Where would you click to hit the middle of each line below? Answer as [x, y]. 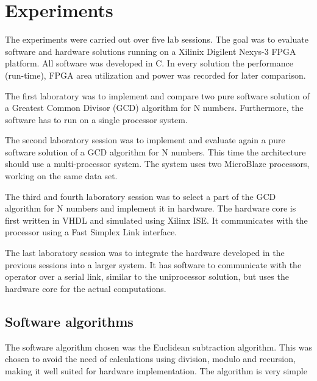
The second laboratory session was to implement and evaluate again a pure [145, 140]
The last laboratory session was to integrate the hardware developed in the [145, 253]
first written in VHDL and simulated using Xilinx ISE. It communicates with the [156, 220]
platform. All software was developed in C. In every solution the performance [149, 63]
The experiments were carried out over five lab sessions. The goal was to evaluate [157, 39]
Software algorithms [69, 321]
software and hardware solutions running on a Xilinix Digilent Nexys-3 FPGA [151, 51]
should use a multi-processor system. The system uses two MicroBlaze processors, [157, 164]
